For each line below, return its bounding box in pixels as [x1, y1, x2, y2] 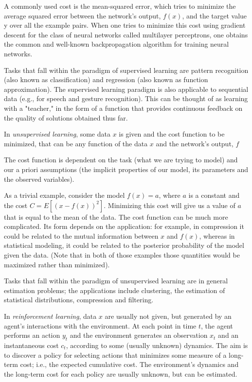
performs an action [4, 330, 60, 340]
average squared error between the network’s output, [4, 10, 161, 20]
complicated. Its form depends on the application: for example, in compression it [4, 221, 244, 231]
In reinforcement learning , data [4, 311, 97, 321]
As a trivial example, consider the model [4, 190, 125, 200]
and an [218, 330, 239, 340]
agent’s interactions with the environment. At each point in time [4, 320, 197, 330]
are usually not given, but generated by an [105, 311, 232, 321]
